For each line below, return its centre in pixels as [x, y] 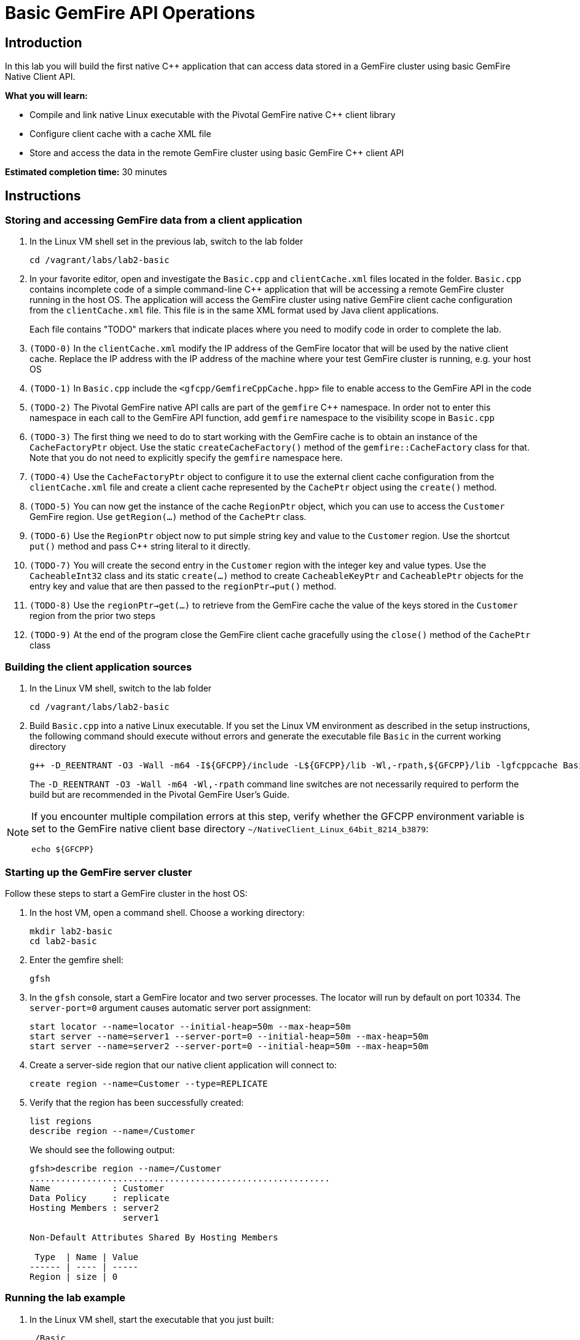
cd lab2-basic [63, 941]
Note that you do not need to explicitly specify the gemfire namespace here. [186, 458]
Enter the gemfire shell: [76, 960]
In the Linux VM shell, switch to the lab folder [121, 688]
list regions [61, 1121]
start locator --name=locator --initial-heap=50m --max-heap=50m [190, 1026]
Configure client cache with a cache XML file [120, 134]
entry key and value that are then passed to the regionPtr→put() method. [183, 586]
